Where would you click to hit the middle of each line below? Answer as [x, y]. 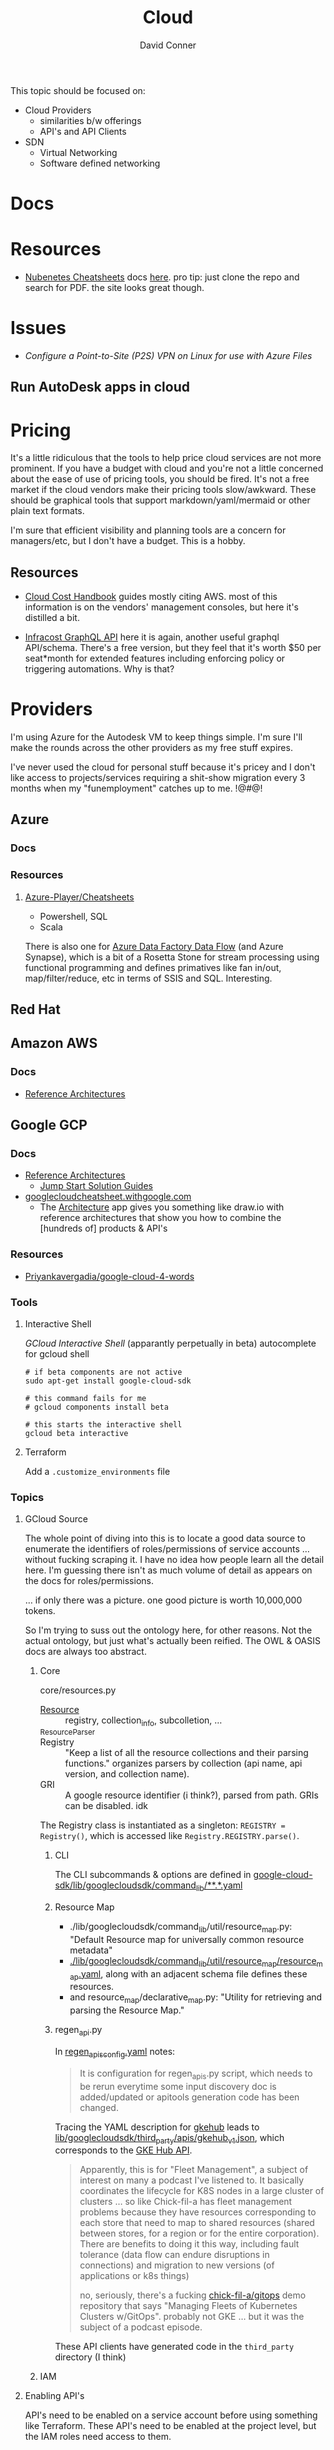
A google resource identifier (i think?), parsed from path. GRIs [191, 1795]
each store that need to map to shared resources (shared [197, 2223]
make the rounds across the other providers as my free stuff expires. [151, 748]
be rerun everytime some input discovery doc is [178, 2086]
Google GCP [49, 1125]
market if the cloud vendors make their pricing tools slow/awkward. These [163, 490]
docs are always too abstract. [85, 1652]
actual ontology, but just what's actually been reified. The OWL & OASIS [172, 1641]
